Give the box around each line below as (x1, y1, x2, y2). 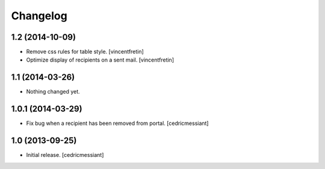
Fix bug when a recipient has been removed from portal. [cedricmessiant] (26, 120, 209, 127)
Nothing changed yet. (26, 88, 81, 95)
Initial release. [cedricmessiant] (26, 151, 104, 159)
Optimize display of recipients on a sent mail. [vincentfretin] (26, 56, 175, 63)
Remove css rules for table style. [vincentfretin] (26, 48, 144, 56)
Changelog (11, 9, 67, 22)
